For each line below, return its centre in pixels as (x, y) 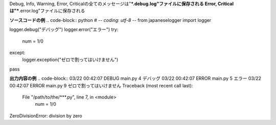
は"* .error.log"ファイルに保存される (47, 11)
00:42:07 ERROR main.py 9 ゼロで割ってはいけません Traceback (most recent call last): (101, 85)
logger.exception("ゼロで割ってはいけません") (70, 60)
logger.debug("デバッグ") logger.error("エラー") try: (64, 29)
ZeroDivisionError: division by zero (46, 116)
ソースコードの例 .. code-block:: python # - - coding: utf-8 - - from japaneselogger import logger (110, 20)
